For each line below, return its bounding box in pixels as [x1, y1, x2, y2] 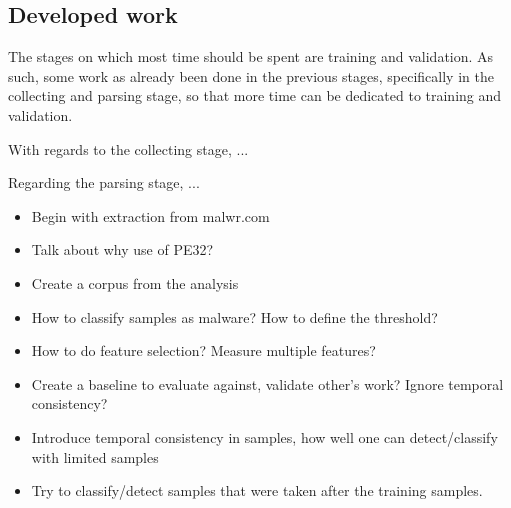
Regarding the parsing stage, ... [8, 172, 200, 193]
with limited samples [31, 446, 159, 467]
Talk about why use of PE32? [31, 239, 214, 260]
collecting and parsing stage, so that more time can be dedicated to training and [8, 85, 502, 106]
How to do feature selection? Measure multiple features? [31, 340, 376, 361]
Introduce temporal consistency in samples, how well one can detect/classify [31, 426, 498, 447]
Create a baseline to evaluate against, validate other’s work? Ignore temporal [31, 373, 504, 394]
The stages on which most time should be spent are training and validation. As [8, 46, 494, 67]
